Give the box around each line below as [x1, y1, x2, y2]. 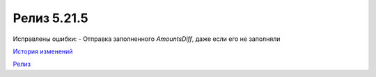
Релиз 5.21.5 [13, 10, 88, 26]
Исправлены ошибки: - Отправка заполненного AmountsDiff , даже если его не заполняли [13, 35, 281, 43]
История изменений [13, 47, 73, 55]
